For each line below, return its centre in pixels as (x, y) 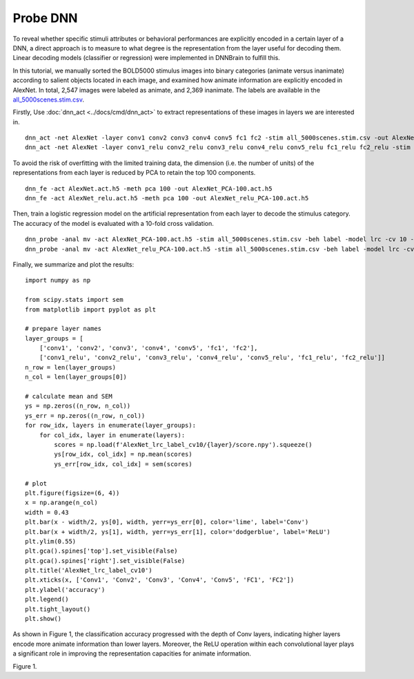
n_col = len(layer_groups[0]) (76, 377)
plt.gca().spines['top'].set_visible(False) (102, 551)
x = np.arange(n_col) (61, 503)
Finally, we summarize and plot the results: (73, 264)
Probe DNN (45, 18)
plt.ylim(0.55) (51, 541)
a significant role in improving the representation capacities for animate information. (132, 653)
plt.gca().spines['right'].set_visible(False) (105, 561)
